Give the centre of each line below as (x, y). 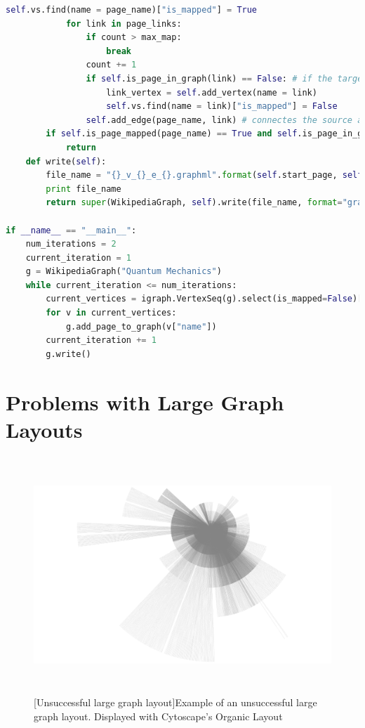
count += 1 (111, 65)
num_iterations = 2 (71, 244)
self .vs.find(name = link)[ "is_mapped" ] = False (222, 106)
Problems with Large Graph (145, 402)
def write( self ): (66, 161)
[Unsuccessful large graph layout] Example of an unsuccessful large (175, 702)
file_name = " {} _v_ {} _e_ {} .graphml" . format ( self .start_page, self (204, 175)
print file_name (84, 189)
